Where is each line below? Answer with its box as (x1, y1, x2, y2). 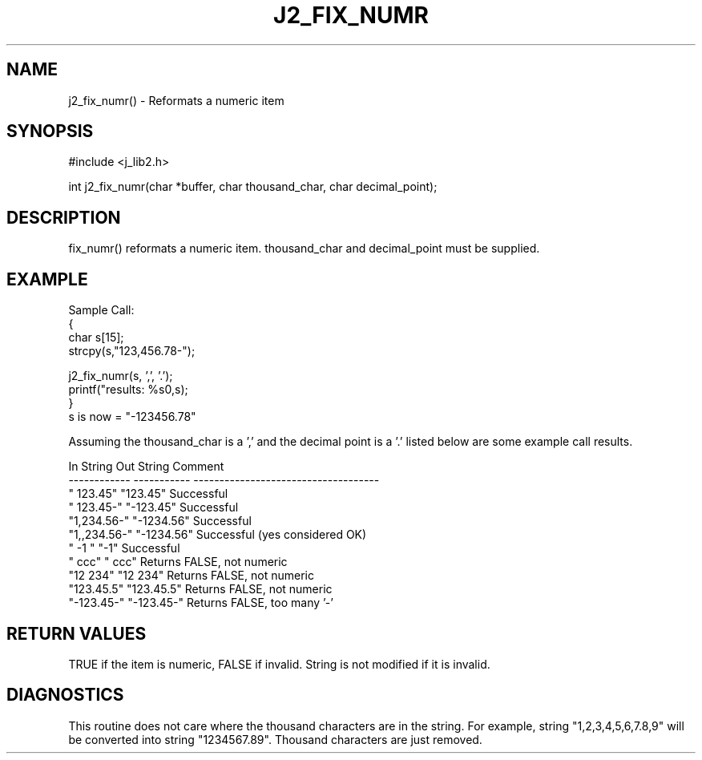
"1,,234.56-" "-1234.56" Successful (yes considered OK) (68, 528, 367, 542)
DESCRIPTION (6, 207, 121, 228)
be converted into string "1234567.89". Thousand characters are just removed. (68, 732, 482, 746)
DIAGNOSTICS (6, 685, 124, 705)
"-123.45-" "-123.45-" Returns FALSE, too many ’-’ (68, 596, 333, 610)
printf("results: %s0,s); (68, 382, 188, 397)
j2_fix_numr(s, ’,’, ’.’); (68, 369, 173, 383)
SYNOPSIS (6, 121, 94, 142)
